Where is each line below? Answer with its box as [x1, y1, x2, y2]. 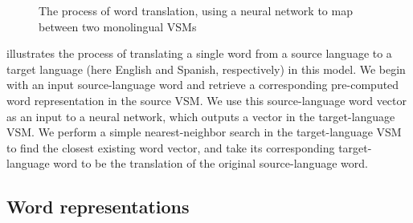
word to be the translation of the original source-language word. [53, 155, 368, 172]
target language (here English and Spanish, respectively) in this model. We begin [6, 60, 406, 77]
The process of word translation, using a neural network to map [39, 2, 353, 18]
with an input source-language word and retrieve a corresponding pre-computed [6, 76, 399, 93]
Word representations [6, 194, 190, 219]
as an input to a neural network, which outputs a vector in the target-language [6, 107, 395, 124]
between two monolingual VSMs [39, 18, 197, 34]
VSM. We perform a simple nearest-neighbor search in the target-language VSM [6, 124, 402, 140]
